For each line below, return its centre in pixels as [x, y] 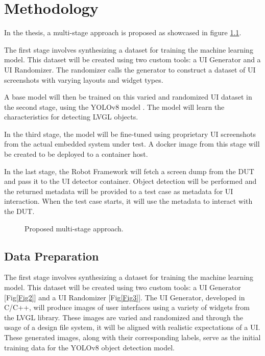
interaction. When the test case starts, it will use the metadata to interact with [128, 201]
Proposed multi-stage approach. [74, 228]
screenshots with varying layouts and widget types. [84, 79]
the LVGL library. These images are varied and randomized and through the [124, 317]
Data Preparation [52, 256]
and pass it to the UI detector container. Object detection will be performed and [130, 181]
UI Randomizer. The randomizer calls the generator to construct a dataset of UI [130, 69]
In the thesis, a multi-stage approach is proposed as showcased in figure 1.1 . [123, 32]
